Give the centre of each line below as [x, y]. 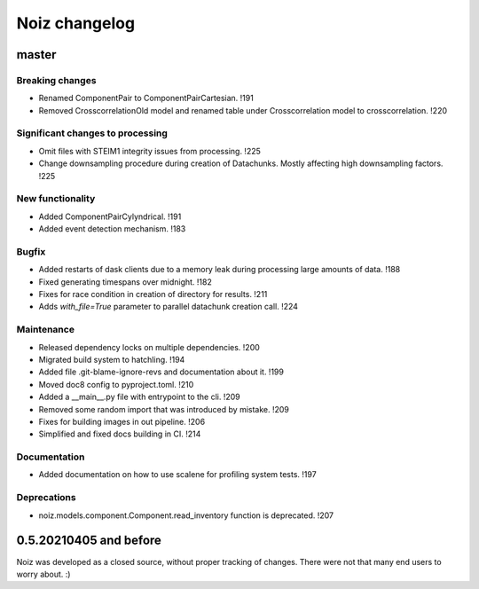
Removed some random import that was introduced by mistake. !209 [164, 409]
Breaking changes [56, 80]
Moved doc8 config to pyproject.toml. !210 [116, 384]
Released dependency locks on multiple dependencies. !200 [149, 347]
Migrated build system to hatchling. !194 [112, 360]
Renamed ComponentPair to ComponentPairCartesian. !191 [146, 98]
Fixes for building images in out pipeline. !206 [122, 421]
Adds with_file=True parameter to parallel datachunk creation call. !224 [169, 307]
